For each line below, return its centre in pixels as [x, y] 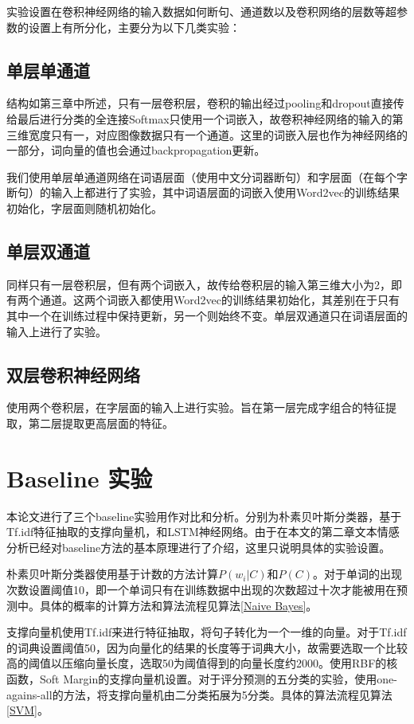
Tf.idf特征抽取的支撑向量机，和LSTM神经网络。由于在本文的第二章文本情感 [203, 532]
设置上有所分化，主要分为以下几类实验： [134, 27]
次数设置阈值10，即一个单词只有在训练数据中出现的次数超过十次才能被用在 [201, 590]
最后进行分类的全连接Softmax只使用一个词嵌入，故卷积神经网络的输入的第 [210, 118]
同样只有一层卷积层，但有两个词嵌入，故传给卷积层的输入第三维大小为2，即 [204, 284]
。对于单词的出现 [358, 574]
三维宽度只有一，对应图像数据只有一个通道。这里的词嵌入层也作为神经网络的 [207, 134]
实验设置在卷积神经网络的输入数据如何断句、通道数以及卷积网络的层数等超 [201, 11]
